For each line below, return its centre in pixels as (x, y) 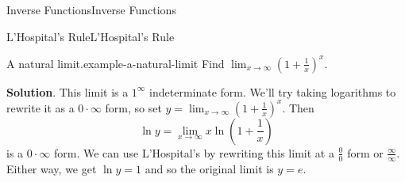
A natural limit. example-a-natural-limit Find (116, 63)
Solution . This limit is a (67, 91)
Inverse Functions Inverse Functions (91, 9)
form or (365, 152)
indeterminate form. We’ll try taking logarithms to (273, 91)
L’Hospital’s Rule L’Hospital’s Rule (91, 36)
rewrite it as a (40, 107)
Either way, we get (52, 168)
